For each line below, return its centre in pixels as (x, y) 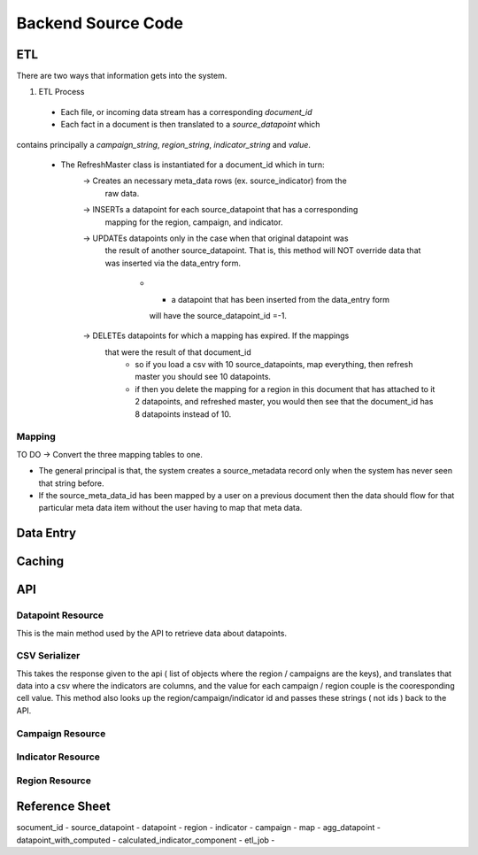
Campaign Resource (61, 733)
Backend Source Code (100, 23)
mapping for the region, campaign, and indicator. (194, 222)
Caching (40, 562)
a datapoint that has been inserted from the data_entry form (280, 299)
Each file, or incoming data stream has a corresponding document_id (186, 112)
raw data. (122, 193)
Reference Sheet (63, 807)
